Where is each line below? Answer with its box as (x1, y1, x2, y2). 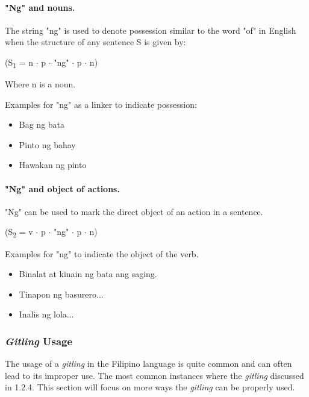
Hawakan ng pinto (19, 158, 87, 171)
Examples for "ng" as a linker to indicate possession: (5, 98, 197, 110)
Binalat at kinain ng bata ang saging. (19, 267, 157, 280)
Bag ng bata (19, 118, 65, 131)
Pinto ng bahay (19, 138, 76, 151)
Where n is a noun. (5, 78, 76, 90)
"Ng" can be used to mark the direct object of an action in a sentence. (5, 205, 263, 217)
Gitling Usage (5, 333, 73, 348)
